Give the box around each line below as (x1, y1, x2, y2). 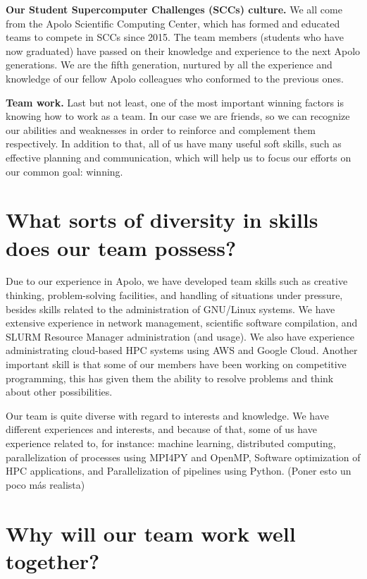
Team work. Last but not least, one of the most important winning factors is (6, 95, 344, 109)
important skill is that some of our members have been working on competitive (6, 357, 347, 371)
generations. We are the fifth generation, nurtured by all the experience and (6, 57, 332, 72)
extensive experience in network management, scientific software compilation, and (6, 315, 358, 330)
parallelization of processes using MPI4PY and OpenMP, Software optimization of (6, 449, 361, 464)
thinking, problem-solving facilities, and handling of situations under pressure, (6, 288, 343, 303)
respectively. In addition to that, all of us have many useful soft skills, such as (6, 136, 342, 151)
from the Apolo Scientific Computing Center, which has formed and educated (6, 16, 340, 30)
